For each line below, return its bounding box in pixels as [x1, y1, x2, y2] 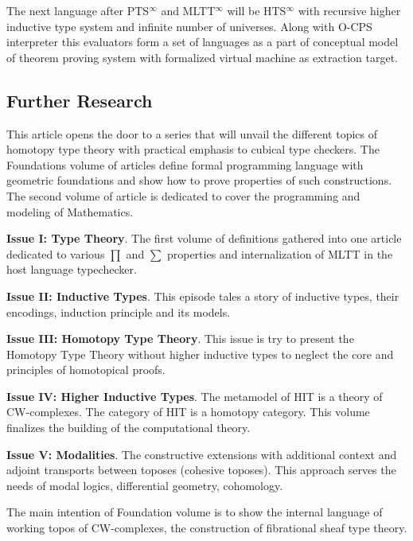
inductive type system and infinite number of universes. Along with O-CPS [6, 18, 372, 34]
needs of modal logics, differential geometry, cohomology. [6, 477, 283, 493]
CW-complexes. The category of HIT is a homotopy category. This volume [6, 403, 370, 420]
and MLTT [161, 2, 216, 18]
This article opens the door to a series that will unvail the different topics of [6, 125, 378, 142]
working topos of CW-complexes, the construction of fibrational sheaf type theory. [6, 520, 407, 536]
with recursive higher [298, 2, 401, 18]
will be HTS [227, 2, 286, 18]
